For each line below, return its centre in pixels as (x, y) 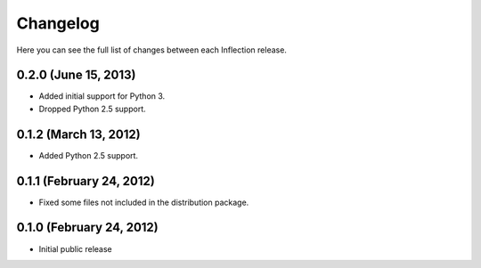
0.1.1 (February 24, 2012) (86, 181)
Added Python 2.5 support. (88, 155)
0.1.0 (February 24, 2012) (88, 227)
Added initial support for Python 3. (102, 96)
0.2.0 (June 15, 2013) (77, 75)
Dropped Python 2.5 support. (92, 109)
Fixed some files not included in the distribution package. (144, 202)
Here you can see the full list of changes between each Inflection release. (151, 50)
